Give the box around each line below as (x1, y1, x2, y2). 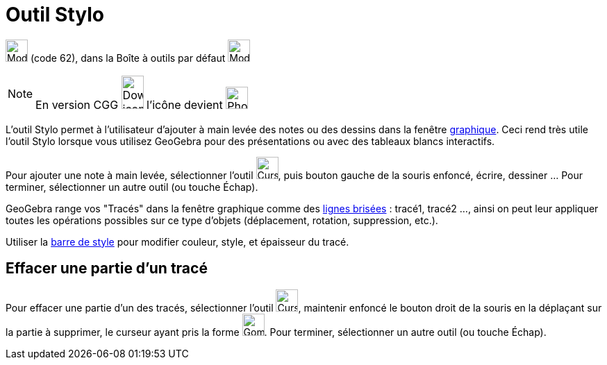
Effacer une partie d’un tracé (6, 260, 208, 278)
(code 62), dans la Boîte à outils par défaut (30, 51, 226, 64)
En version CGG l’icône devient (35, 97, 223, 112)
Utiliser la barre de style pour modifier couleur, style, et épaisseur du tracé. (6, 235, 349, 248)
